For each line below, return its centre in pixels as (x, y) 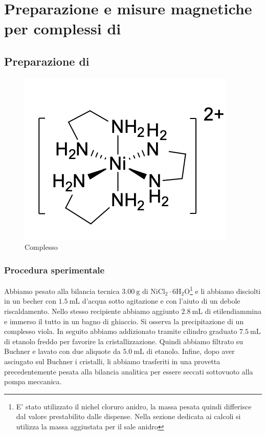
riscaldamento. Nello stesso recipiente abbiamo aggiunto (92, 311)
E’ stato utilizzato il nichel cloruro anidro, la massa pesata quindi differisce (134, 406)
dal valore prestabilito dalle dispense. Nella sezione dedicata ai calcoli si (128, 416)
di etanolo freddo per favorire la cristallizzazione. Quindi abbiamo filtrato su (124, 341)
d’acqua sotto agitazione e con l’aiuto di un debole (161, 301)
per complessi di (63, 28)
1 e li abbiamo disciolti (225, 290)
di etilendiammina (233, 311)
